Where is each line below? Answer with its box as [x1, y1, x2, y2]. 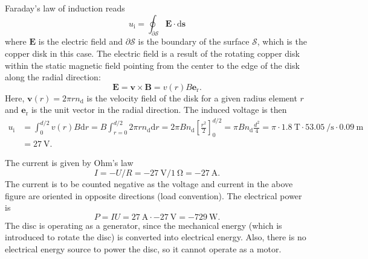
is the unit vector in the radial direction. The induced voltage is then [31, 103, 287, 116]
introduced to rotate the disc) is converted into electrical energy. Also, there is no [5, 231, 306, 243]
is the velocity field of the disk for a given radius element [86, 91, 297, 104]
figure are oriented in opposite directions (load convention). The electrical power [5, 189, 302, 202]
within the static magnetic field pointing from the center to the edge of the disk [5, 59, 300, 71]
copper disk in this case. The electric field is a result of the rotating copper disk [5, 46, 300, 59]
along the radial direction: [5, 71, 101, 83]
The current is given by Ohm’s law [5, 156, 134, 169]
